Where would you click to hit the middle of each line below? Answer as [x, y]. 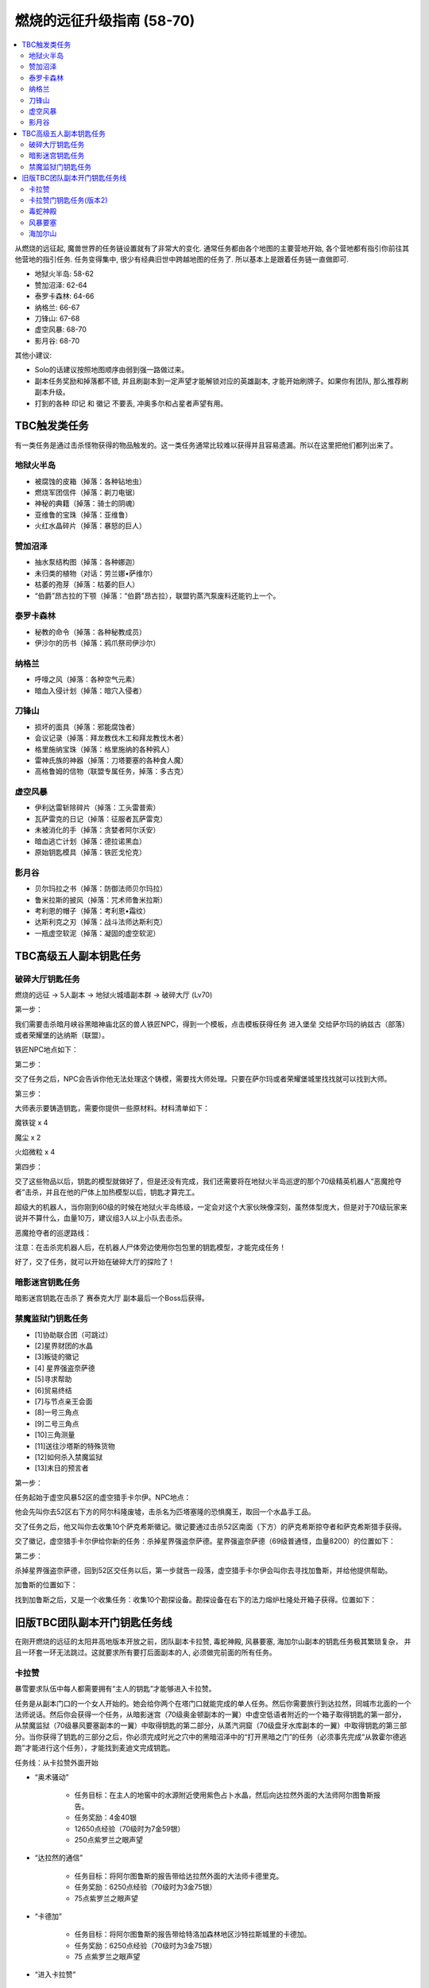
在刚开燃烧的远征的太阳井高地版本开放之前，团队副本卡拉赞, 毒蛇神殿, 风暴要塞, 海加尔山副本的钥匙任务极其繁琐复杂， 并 [213, 1641]
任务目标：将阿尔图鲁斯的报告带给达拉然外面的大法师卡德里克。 [179, 1876]
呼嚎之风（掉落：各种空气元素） [87, 679]
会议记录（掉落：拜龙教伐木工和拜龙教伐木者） [111, 738]
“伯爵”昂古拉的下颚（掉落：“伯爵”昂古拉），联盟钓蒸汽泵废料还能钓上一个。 [157, 596]
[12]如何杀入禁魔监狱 [69, 1457]
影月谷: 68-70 [57, 340]
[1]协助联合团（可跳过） [73, 1334]
